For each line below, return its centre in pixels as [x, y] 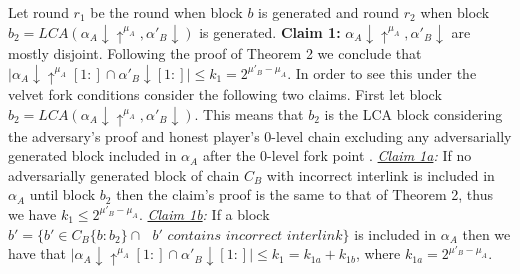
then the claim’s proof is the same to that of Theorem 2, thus [304, 194]
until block [62, 194]
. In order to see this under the [382, 72]
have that [37, 253]
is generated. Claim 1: [270, 31]
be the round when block [166, 12]
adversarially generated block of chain [124, 174]
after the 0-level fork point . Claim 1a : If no [337, 155]
